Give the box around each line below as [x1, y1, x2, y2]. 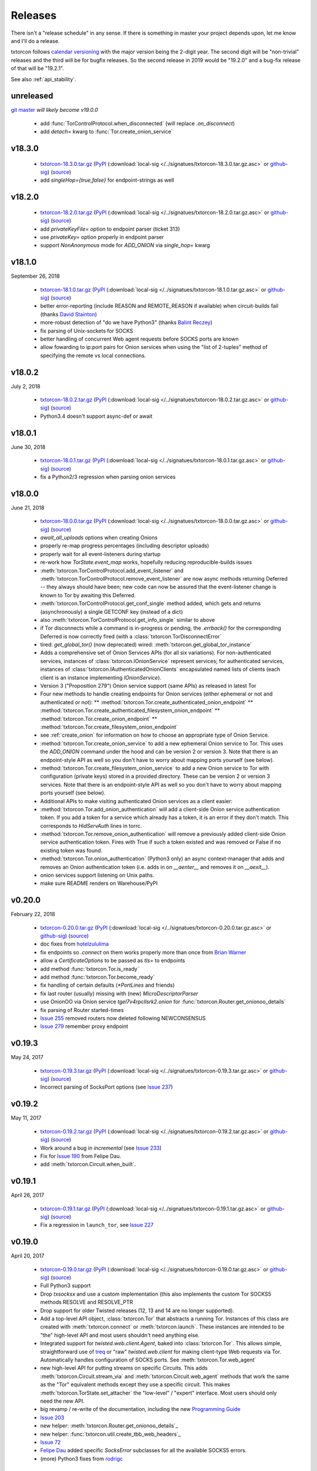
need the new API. [40, 1397, 85, 1405]
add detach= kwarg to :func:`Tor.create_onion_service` [40, 128, 173, 135]
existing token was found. [40, 847, 103, 854]
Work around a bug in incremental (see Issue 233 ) [40, 1144, 162, 1151]
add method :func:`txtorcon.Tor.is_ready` [40, 965, 139, 972]
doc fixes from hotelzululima [40, 940, 109, 947]
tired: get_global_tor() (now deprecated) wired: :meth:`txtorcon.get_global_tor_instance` [40, 641, 252, 648]
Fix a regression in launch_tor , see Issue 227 [40, 1222, 154, 1229]
